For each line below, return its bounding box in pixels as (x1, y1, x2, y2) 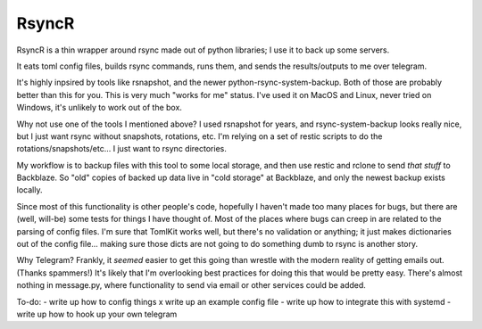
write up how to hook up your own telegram (16, 308, 178, 319)
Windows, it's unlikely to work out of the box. (16, 103, 183, 113)
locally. (16, 185, 43, 195)
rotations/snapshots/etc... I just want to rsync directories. (16, 144, 227, 154)
